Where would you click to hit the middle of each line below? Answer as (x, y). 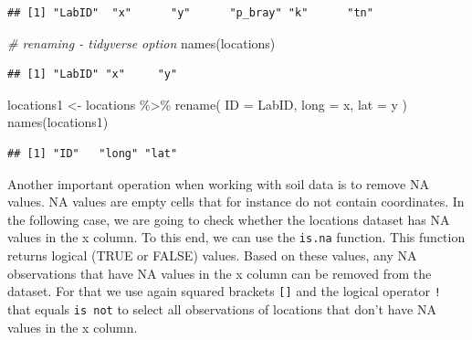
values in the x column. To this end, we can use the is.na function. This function (236, 237)
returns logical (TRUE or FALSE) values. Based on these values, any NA (212, 255)
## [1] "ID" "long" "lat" (93, 153)
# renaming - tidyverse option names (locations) (142, 42)
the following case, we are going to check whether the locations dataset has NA (229, 219)
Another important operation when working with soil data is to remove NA (218, 183)
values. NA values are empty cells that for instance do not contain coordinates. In (236, 202)
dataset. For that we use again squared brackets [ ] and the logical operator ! (224, 291)
